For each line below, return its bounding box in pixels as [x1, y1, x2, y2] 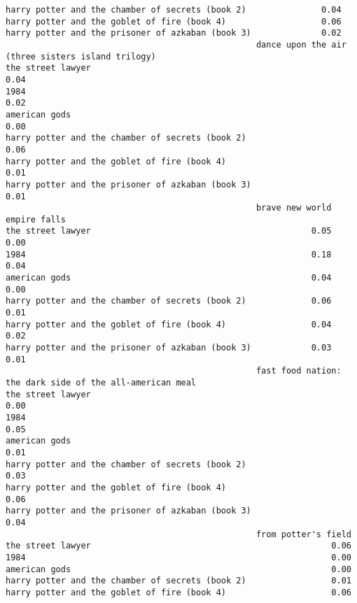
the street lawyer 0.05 [6, 226, 332, 236]
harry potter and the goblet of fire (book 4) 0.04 [6, 319, 332, 329]
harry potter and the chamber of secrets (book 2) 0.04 [6, 5, 342, 15]
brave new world [255, 203, 332, 213]
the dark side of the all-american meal [6, 378, 197, 388]
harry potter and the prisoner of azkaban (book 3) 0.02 [6, 28, 342, 38]
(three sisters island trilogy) [6, 51, 156, 62]
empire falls [6, 214, 66, 225]
